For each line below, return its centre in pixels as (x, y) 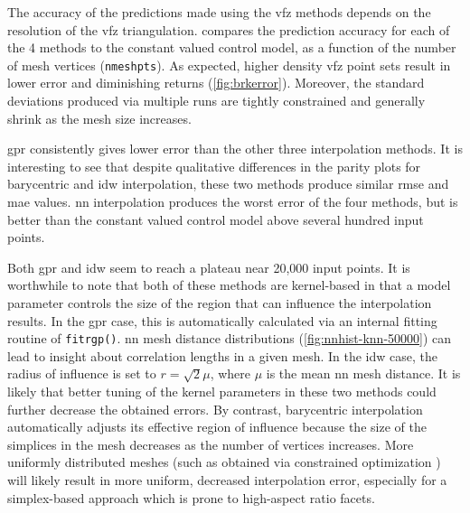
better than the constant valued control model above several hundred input (216, 219)
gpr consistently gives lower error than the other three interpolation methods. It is (235, 149)
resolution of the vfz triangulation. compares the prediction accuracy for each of (229, 29)
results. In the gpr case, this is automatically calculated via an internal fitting (222, 320)
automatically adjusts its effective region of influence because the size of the (217, 427)
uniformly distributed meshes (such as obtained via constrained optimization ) (224, 462)
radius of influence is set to (82, 373)
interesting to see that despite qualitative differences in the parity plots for (214, 166)
